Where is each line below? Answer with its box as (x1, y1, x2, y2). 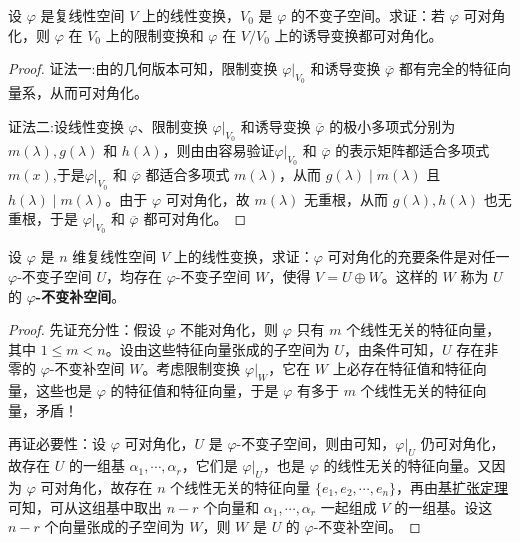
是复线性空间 (40, 5, 125, 25)
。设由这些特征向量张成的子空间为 (105, 338, 330, 359)
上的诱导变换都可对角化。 (274, 24, 443, 45)
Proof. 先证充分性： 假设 (8, 319, 162, 340)
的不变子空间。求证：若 (291, 5, 446, 25)
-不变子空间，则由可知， (236, 433, 396, 454)
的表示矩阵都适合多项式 (335, 140, 490, 161)
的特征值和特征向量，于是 (110, 380, 279, 401)
